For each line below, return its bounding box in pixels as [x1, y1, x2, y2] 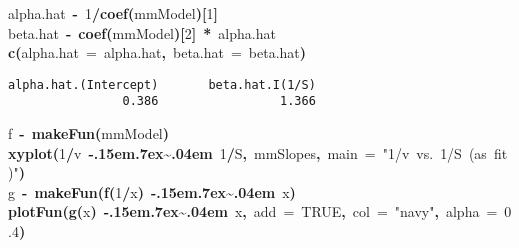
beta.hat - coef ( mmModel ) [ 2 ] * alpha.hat [8, 22, 276, 43]
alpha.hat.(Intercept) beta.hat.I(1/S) [8, 77, 316, 92]
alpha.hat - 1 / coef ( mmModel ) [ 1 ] [8, 3, 218, 23]
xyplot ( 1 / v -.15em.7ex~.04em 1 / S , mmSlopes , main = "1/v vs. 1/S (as [8, 142, 487, 163]
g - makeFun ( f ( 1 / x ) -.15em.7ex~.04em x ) [8, 181, 296, 202]
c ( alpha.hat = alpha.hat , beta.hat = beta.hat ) [8, 42, 307, 63]
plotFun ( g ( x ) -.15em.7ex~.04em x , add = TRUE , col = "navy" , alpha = [8, 201, 498, 222]
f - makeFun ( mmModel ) [8, 123, 170, 144]
